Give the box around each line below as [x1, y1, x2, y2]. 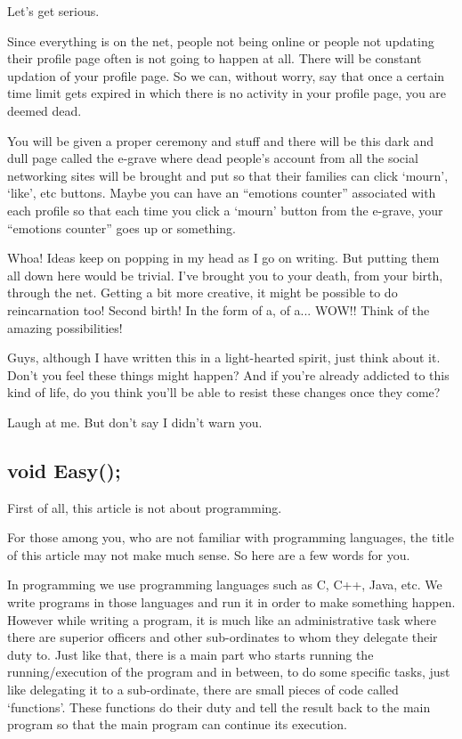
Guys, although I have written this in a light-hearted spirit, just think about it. [7, 348, 441, 367]
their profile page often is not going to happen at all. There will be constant [7, 49, 422, 68]
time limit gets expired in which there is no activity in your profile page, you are [7, 84, 447, 102]
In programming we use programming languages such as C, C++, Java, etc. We [7, 575, 442, 594]
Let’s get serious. [7, 2, 100, 20]
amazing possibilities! [7, 318, 123, 337]
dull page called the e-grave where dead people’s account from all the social [7, 149, 418, 167]
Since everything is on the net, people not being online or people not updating [7, 31, 434, 50]
